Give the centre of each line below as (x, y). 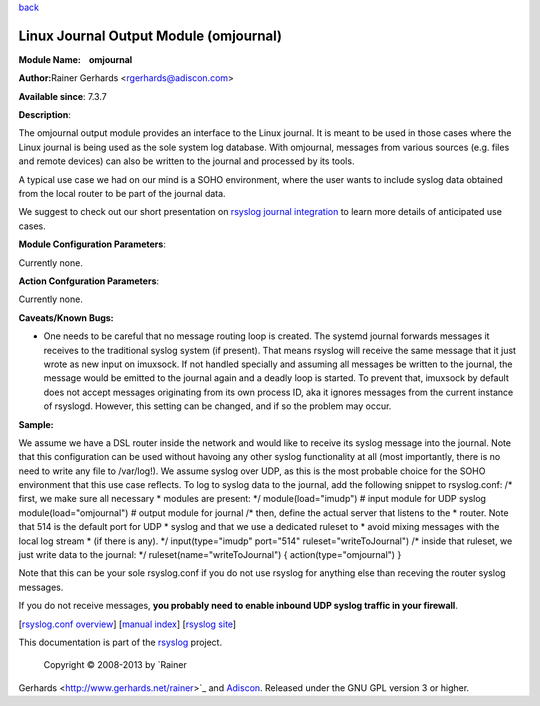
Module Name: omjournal (75, 59)
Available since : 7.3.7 (62, 96)
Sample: (36, 424)
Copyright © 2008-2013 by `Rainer (115, 665)
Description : (45, 115)
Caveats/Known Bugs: (66, 317)
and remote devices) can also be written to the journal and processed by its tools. (186, 161)
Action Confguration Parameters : (89, 281)
